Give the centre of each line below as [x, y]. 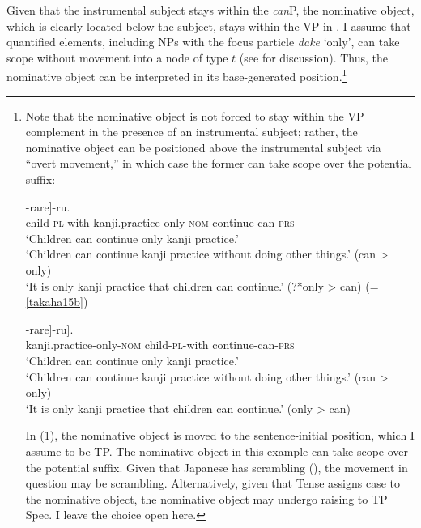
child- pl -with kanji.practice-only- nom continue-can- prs [160, 222]
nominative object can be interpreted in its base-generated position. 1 [177, 75]
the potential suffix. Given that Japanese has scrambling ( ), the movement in [217, 467]
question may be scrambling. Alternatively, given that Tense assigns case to [213, 483]
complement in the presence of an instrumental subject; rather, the [191, 132]
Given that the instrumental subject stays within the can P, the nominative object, [210, 10]
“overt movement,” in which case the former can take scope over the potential [219, 163]
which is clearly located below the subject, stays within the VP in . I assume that [209, 26]
